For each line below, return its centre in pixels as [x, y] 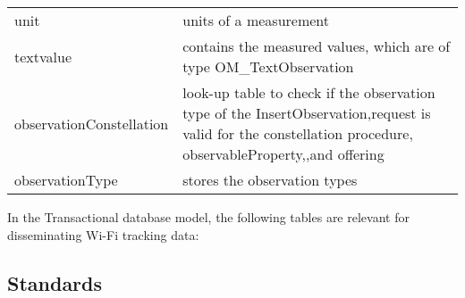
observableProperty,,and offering [283, 154]
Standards [55, 282]
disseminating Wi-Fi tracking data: [103, 234]
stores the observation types [270, 180]
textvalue [43, 56]
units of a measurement [256, 20]
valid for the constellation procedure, [298, 133]
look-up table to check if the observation [309, 92]
